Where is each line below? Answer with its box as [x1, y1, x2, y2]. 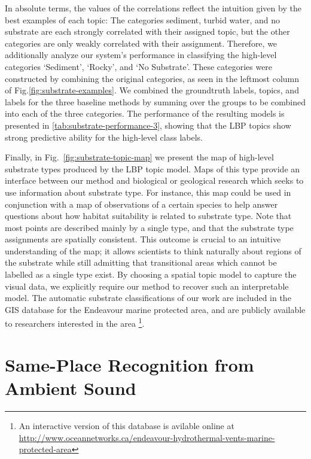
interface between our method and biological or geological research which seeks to [5, 174, 304, 187]
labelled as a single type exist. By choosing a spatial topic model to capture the [5, 268, 297, 281]
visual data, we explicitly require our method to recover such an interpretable [5, 279, 289, 292]
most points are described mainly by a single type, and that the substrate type [5, 221, 294, 233]
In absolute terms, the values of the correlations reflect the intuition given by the [5, 2, 301, 14]
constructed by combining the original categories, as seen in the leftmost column [5, 72, 300, 84]
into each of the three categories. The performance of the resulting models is [5, 107, 285, 120]
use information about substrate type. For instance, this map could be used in [5, 186, 291, 198]
